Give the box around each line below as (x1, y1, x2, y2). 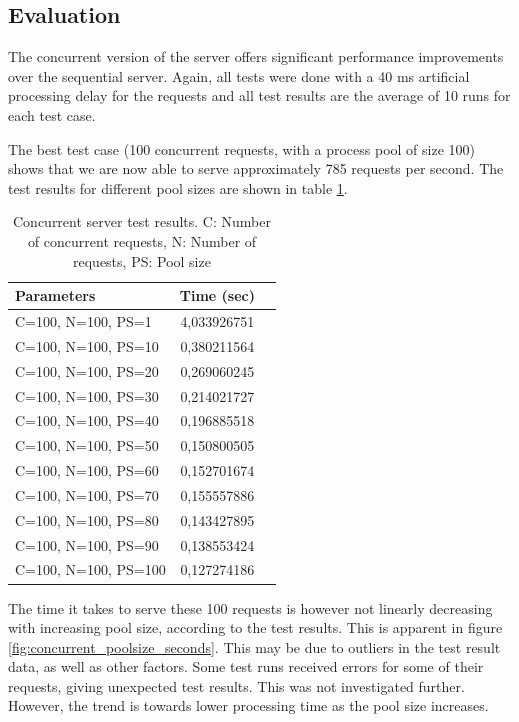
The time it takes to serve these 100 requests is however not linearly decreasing (8, 597, 493, 618)
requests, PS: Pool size (73, 250, 211, 271)
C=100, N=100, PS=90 (15, 534, 159, 555)
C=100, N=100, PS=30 (15, 385, 159, 406)
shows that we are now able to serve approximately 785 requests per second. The (8, 158, 504, 179)
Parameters (15, 285, 96, 306)
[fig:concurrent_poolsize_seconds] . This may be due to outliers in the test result (8, 636, 501, 657)
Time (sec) (179, 285, 255, 306)
